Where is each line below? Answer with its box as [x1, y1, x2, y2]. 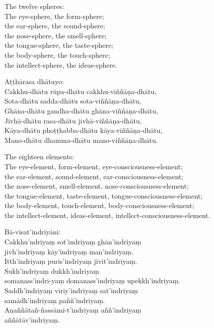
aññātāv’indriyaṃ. [4, 314, 60, 325]
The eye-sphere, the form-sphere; [4, 10, 104, 21]
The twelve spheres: [4, 1, 64, 11]
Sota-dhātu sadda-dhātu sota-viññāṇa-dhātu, [4, 96, 142, 106]
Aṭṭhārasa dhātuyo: [4, 76, 64, 87]
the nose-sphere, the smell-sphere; [4, 30, 107, 40]
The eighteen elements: [4, 151, 74, 162]
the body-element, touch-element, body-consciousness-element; [4, 200, 195, 211]
